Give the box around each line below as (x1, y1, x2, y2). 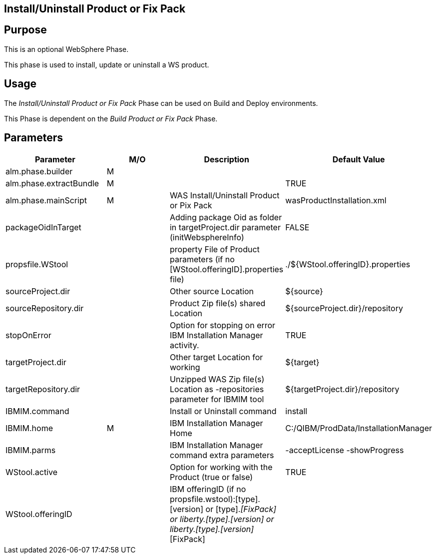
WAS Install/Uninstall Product (169, 190, 280, 200)
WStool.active (5, 467, 58, 477)
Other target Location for (169, 352, 263, 362)
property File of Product (169, 244, 260, 254)
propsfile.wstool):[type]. (169, 494, 260, 504)
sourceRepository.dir (5, 303, 84, 313)
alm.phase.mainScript (5, 195, 87, 205)
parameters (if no (169, 254, 235, 264)
